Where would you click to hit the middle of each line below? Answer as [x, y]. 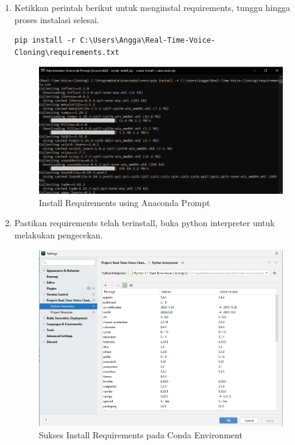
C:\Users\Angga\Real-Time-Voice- [148, 41]
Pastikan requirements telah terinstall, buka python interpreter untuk [144, 223]
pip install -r [45, 41]
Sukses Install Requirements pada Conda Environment [140, 434]
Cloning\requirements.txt [67, 52]
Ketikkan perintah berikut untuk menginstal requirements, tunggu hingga [152, 7]
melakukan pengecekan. [59, 235]
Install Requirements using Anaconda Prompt [124, 202]
